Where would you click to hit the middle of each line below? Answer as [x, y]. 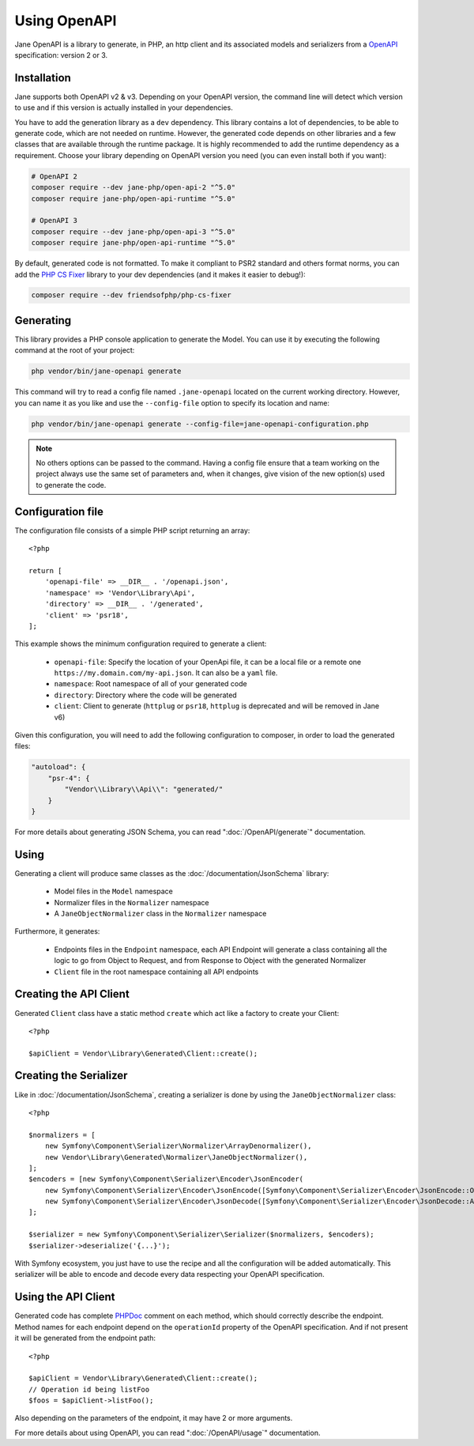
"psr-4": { [69, 778]
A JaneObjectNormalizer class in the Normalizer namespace [160, 914]
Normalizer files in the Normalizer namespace [132, 902]
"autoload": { [58, 767]
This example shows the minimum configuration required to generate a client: [141, 644]
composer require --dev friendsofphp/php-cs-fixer [132, 295]
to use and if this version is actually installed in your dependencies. [124, 108]
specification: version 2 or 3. [61, 55]
